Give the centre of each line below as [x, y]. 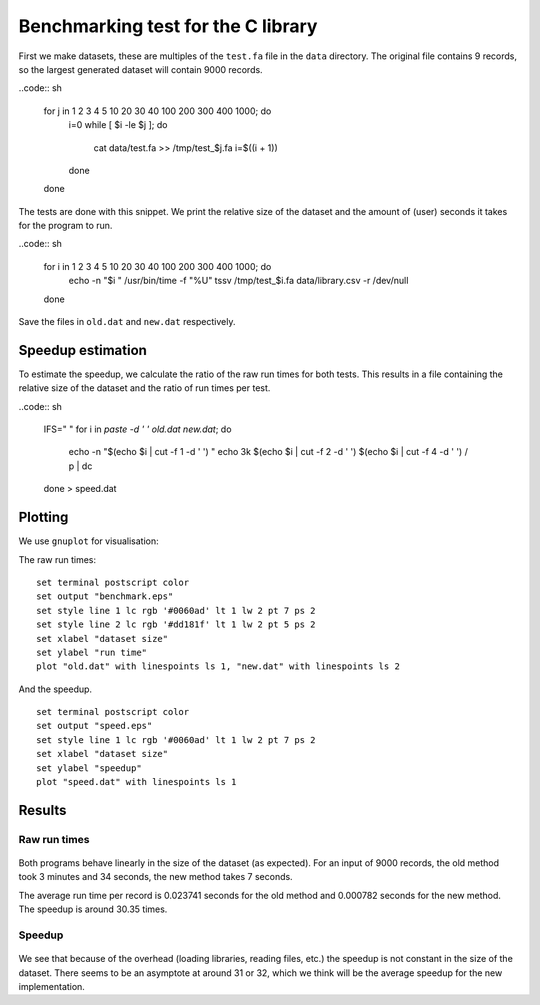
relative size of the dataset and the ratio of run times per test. [144, 388]
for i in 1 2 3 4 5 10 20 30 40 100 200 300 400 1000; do [157, 266]
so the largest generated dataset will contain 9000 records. [141, 69]
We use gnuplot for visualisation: [88, 541]
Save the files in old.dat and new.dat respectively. [127, 322]
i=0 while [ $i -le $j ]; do [118, 125]
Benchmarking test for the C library [168, 26]
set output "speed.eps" [94, 726]
